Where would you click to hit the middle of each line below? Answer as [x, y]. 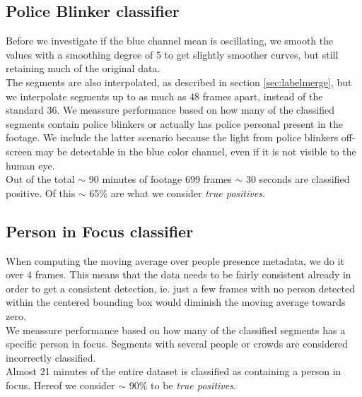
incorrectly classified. [51, 357]
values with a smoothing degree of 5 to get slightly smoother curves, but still [172, 54]
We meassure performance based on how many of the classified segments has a [176, 330]
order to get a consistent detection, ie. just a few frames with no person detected [180, 288]
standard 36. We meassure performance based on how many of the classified [170, 110]
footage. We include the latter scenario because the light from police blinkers [172, 137]
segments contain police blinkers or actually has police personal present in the [174, 123]
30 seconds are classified [298, 179]
